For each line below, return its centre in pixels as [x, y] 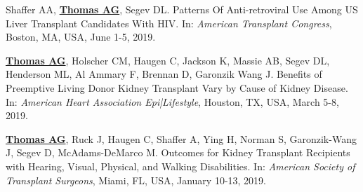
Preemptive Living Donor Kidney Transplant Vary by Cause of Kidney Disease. [177, 87]
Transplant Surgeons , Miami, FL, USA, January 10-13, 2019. [136, 180]
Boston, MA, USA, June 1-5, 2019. [81, 37]
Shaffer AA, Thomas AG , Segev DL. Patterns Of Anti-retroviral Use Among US [182, 9]
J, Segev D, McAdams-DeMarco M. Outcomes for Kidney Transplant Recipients [178, 152]
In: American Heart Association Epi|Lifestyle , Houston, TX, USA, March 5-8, [172, 101]
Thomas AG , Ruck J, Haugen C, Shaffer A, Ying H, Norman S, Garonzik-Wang [181, 138]
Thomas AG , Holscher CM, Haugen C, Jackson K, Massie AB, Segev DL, [168, 60]
